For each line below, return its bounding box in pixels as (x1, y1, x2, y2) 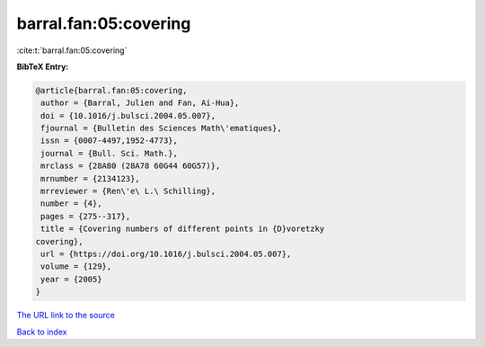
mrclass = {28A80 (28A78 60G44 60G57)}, (40, 161, 221, 171)
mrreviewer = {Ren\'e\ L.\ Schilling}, (40, 186, 216, 197)
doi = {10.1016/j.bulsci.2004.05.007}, (40, 111, 216, 120)
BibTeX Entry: (16, 61, 69, 72)
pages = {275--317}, (40, 211, 131, 221)
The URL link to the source (16, 310, 116, 321)
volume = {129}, (40, 262, 112, 271)
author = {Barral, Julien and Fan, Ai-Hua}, (40, 98, 240, 108)
